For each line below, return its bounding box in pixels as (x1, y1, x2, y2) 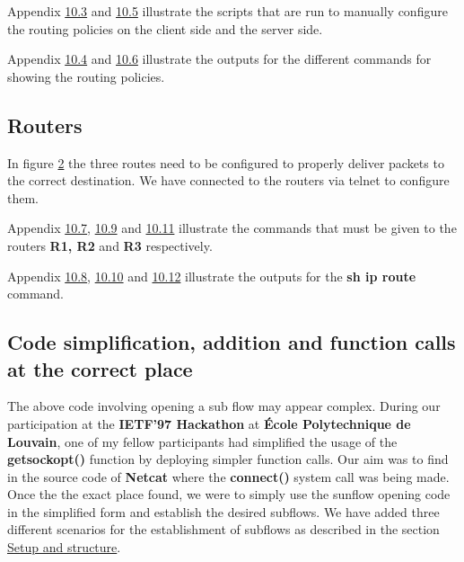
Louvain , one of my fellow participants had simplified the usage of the (7, 432, 398, 450)
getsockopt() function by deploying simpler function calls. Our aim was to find (7, 450, 449, 468)
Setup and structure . (7, 538, 121, 557)
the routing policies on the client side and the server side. (7, 19, 323, 38)
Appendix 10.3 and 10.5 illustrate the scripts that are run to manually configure (7, 2, 448, 20)
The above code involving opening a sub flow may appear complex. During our (7, 397, 441, 415)
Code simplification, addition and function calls (7, 328, 456, 356)
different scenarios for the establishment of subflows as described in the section (7, 520, 440, 539)
